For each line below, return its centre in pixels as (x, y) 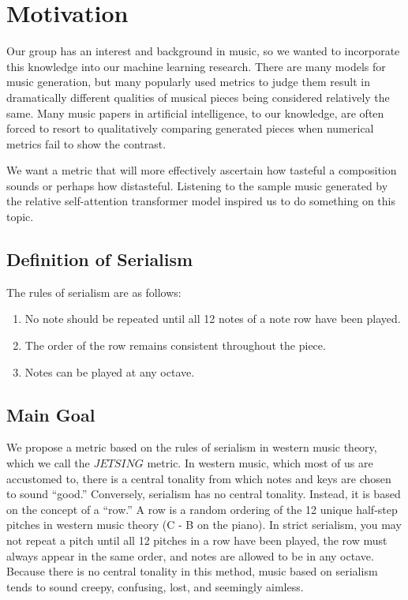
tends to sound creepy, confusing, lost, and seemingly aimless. (155, 586)
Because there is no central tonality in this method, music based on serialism (192, 571)
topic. (20, 217)
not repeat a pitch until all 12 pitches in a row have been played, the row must (197, 540)
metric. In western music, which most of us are (260, 463)
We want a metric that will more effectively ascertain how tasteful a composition (202, 170)
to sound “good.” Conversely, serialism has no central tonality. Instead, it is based (204, 494)
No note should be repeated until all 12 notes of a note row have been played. (213, 319)
